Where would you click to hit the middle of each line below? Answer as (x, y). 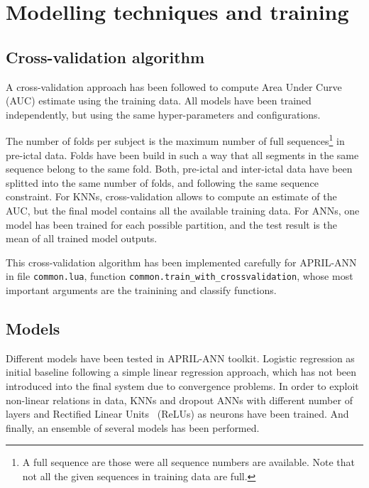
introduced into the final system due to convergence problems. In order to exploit (182, 386)
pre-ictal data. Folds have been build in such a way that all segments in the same (182, 154)
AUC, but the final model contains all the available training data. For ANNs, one (183, 210)
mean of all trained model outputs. (82, 238)
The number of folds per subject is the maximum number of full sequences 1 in (175, 140)
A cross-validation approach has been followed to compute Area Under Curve (174, 86)
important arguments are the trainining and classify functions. (141, 290)
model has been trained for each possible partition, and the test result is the (171, 224)
